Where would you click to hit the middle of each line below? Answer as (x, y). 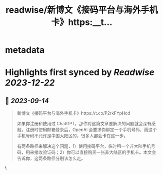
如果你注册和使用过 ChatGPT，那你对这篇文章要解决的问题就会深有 (84, 124)
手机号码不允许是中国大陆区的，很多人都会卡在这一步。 (72, 136)
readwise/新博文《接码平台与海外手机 (82, 10)
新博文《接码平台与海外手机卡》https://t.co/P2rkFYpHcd (73, 113)
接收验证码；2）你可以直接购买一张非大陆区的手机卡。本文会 (95, 153)
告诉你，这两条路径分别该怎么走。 (51, 158)
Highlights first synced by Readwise (80, 73)
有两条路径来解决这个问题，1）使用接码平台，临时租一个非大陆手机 (84, 146)
